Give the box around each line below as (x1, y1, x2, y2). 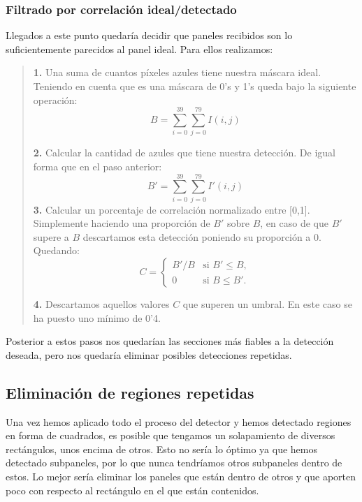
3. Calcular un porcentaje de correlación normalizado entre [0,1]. (33, 202, 310, 216)
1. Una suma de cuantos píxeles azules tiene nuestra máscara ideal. (33, 65, 321, 80)
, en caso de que (260, 216, 328, 230)
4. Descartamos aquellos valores (33, 297, 170, 311)
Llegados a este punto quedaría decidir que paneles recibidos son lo (6, 28, 293, 43)
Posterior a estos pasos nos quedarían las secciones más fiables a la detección (6, 334, 334, 348)
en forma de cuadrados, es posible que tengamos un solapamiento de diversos (6, 428, 335, 443)
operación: (33, 92, 78, 107)
